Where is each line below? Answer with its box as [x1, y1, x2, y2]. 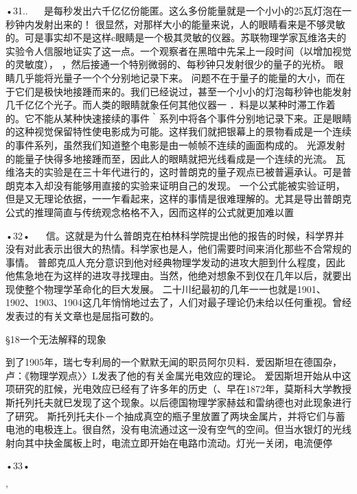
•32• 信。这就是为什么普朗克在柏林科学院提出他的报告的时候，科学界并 [5, 228, 345, 242]
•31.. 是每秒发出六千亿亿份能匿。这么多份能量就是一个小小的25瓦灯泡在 [5, 3, 342, 17]
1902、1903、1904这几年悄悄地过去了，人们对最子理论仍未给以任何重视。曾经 [5, 295, 352, 309]
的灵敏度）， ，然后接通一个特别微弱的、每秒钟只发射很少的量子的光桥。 [5, 57, 331, 71]
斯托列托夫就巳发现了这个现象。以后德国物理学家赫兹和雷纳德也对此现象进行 [5, 395, 352, 410]
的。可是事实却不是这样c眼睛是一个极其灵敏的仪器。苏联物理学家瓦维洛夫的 [5, 30, 347, 45]
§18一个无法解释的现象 [5, 331, 106, 346]
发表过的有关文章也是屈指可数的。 [5, 309, 159, 323]
